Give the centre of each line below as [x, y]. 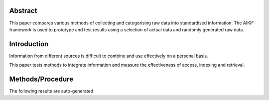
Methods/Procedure [41, 79]
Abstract [23, 11]
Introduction [29, 44]
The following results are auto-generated [51, 91]
